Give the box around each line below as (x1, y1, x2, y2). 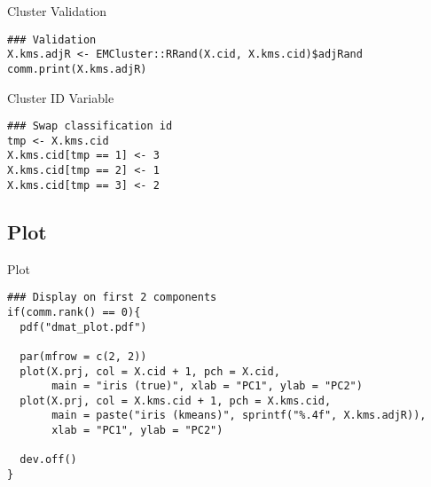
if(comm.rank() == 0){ (7, 305, 141, 318)
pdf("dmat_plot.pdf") (20, 320, 147, 334)
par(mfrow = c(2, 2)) (20, 350, 147, 363)
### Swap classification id (7, 120, 173, 133)
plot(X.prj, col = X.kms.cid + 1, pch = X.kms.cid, (20, 394, 332, 407)
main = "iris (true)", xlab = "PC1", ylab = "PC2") (51, 380, 363, 393)
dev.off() (20, 453, 77, 467)
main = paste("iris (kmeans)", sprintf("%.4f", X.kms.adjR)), (51, 409, 427, 422)
